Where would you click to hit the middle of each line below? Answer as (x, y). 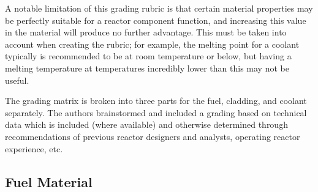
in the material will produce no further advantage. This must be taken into (146, 32)
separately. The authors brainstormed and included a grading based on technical (156, 112)
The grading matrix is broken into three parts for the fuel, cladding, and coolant (156, 101)
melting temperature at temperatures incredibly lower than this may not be (147, 68)
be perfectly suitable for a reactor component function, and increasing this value (156, 20)
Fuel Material (49, 181)
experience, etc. (34, 148)
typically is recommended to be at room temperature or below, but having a (148, 56)
